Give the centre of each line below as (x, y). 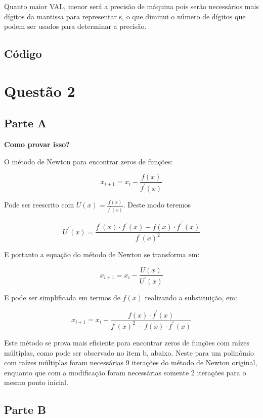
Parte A (26, 123)
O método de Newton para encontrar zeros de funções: (89, 161)
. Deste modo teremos (157, 205)
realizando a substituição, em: (191, 298)
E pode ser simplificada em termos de (62, 298)
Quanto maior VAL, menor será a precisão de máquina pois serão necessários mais (131, 6)
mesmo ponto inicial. (36, 382)
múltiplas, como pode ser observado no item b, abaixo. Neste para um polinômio (129, 352)
